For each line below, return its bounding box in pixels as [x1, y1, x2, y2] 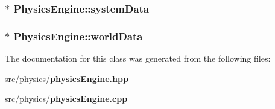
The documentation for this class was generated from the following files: [5, 52, 271, 65]
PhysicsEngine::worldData [13, 28, 143, 43]
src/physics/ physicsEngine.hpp [5, 72, 128, 84]
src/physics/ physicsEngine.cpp [5, 92, 128, 105]
